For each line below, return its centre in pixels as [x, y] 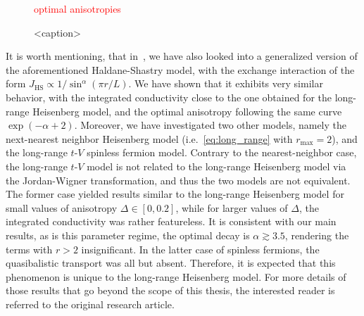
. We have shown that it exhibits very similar [226, 83]
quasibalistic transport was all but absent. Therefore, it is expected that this [171, 263]
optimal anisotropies [77, 8]
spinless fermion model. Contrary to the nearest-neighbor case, [222, 152]
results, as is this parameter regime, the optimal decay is [128, 235]
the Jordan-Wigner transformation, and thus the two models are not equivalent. [178, 180]
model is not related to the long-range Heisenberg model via [216, 166]
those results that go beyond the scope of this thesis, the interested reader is [170, 290]
